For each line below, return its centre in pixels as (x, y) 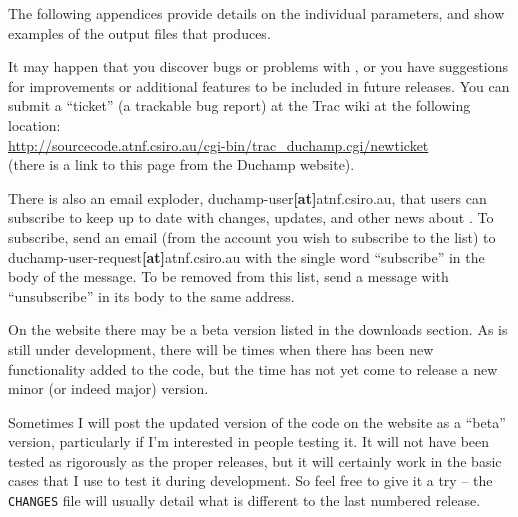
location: (34, 124)
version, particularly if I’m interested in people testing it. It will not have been (249, 441)
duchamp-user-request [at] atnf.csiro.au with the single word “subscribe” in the (246, 256)
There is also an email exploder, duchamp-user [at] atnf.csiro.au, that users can (247, 197)
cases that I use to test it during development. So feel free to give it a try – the (250, 480)
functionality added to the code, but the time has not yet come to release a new (253, 368)
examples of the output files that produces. (139, 32)
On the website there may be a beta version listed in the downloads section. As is (258, 329)
